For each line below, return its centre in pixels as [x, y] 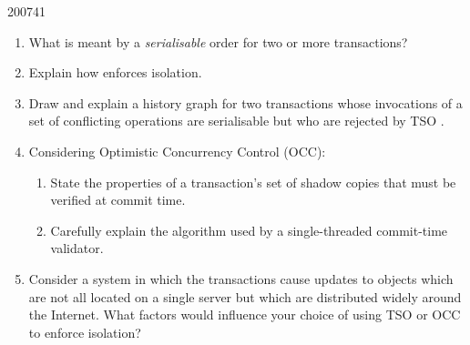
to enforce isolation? [85, 332]
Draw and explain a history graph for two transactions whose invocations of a [245, 102]
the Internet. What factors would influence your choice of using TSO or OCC [245, 315]
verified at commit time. [118, 200]
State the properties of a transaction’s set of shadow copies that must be [253, 182]
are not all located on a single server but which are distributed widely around [245, 296]
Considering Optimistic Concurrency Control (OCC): [177, 151]
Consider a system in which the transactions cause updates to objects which [241, 278]
